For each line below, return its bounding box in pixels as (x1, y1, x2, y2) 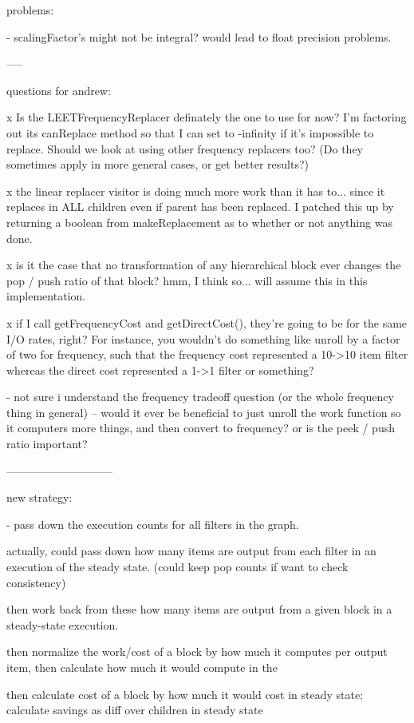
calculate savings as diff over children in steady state (6, 701, 263, 718)
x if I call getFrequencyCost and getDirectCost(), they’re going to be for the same (6, 314, 408, 331)
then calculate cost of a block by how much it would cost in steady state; (6, 685, 364, 702)
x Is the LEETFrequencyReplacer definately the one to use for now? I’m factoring (6, 109, 407, 125)
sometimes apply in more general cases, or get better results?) (6, 156, 309, 173)
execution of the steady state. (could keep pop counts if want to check (6, 558, 349, 575)
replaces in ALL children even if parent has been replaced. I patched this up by (6, 198, 394, 215)
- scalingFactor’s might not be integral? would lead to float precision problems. (6, 28, 392, 45)
